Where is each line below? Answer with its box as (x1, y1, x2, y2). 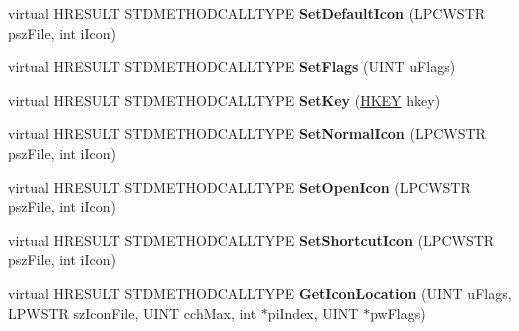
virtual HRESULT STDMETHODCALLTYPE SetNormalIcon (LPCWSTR (8, 123, 486, 144)
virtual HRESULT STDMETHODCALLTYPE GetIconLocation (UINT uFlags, (8, 282, 512, 303)
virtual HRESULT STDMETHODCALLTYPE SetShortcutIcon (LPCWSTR (8, 229, 495, 250)
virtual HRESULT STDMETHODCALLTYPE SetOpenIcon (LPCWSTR (8, 176, 471, 197)
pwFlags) (370, 302, 426, 323)
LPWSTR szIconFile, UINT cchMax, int (8, 302, 257, 323)
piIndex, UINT (267, 302, 359, 323)
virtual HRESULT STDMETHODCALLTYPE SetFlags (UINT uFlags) (8, 56, 456, 77)
